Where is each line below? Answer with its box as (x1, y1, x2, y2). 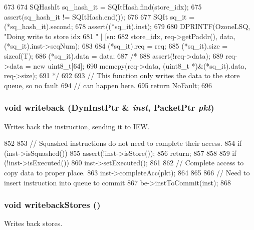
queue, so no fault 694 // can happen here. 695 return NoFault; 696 (4, 80, 212, 90)
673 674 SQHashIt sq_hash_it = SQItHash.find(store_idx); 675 (4, 2, 202, 12)
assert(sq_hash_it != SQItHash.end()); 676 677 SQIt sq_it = (4, 11, 195, 22)
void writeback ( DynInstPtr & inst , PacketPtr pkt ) (4, 101, 214, 114)
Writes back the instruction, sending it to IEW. (4, 121, 150, 131)
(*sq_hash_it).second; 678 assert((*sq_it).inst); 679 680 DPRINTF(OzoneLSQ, (4, 21, 250, 32)
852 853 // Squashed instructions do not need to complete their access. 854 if (4, 138, 242, 148)
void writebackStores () (4, 198, 101, 211)
